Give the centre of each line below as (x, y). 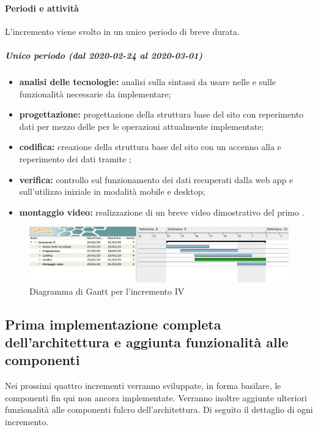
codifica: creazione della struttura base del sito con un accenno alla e (150, 147)
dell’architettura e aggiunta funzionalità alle (147, 341)
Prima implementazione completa (113, 324)
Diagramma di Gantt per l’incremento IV (107, 291)
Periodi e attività (42, 8)
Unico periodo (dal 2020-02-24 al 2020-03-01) (104, 55)
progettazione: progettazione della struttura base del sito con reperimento (161, 114)
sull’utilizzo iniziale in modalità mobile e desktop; (112, 191)
